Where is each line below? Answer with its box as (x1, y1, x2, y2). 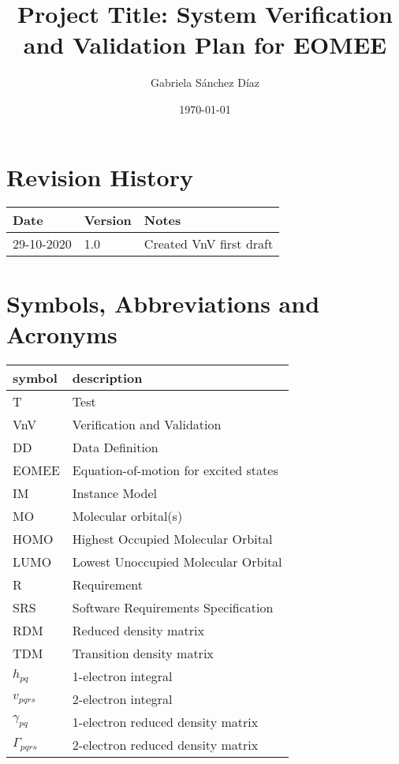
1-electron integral (72, 666, 173, 685)
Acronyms (6, 317, 117, 350)
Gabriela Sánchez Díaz (151, 74, 259, 91)
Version (84, 211, 132, 230)
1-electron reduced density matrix (72, 712, 259, 731)
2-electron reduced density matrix (72, 735, 259, 754)
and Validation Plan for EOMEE (23, 28, 387, 61)
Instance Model (72, 483, 158, 502)
